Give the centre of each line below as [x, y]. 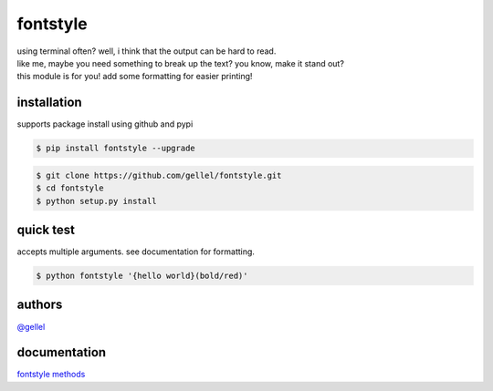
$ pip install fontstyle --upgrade [115, 149]
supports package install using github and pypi [105, 124]
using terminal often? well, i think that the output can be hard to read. [147, 51]
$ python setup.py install [96, 201]
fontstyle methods [51, 375]
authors [40, 305]
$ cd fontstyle [70, 188]
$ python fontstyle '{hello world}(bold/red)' [142, 276]
